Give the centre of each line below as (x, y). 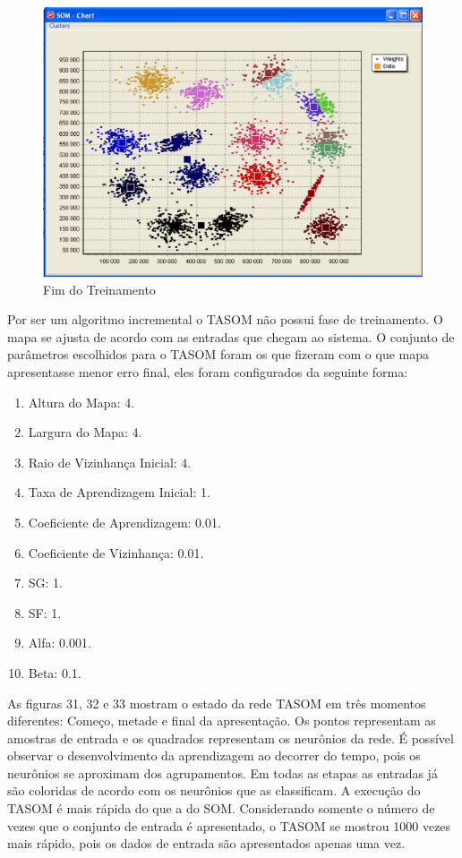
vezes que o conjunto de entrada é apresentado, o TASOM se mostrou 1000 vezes (229, 825)
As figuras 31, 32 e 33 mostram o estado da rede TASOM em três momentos (217, 703)
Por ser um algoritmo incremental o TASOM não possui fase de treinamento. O (225, 319)
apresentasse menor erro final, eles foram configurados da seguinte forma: (208, 371)
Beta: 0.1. (55, 672)
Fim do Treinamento (99, 289)
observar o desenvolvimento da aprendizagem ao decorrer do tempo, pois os (214, 755)
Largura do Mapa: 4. (85, 432)
